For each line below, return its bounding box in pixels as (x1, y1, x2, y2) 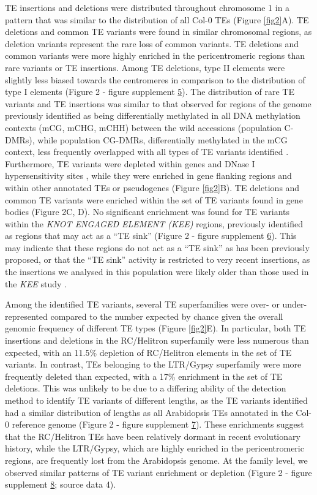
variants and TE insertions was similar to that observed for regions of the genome (5, 97, 311, 110)
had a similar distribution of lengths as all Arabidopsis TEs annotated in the (5, 406, 293, 418)
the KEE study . (5, 277, 67, 290)
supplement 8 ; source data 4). (5, 478, 116, 491)
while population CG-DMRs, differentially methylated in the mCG (37, 133, 288, 146)
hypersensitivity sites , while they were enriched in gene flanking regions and (5, 169, 292, 182)
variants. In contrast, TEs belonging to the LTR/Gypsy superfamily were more (5, 358, 302, 371)
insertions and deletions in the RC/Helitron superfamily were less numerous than (5, 334, 309, 347)
